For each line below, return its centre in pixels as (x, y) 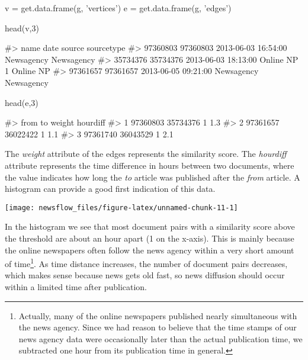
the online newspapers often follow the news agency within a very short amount (150, 250)
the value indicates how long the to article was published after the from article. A (153, 177)
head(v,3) (22, 28)
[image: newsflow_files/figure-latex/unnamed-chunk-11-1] (121, 208)
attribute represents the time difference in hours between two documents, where (150, 165)
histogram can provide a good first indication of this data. (110, 189)
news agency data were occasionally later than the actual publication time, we (161, 338)
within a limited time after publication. (76, 287)
